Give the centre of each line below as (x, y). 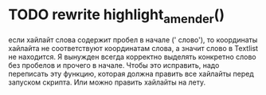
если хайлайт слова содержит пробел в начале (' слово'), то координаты (133, 40)
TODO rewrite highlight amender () (117, 16)
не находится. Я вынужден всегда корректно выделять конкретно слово (132, 57)
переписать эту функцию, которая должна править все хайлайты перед (131, 73)
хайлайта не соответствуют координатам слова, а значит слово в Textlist (133, 48)
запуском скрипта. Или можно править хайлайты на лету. (107, 82)
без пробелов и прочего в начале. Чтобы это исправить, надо (114, 65)
